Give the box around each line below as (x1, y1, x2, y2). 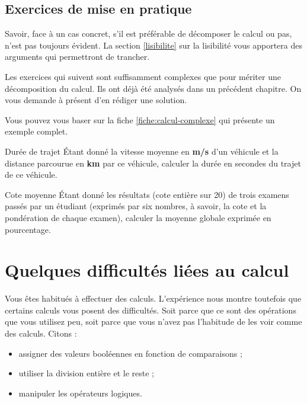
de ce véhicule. (5, 168, 57, 181)
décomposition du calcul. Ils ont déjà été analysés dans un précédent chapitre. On (5, 82, 302, 94)
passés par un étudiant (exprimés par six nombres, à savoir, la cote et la (5, 200, 267, 212)
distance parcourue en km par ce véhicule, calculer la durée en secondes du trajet (5, 156, 301, 169)
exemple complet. (5, 125, 68, 137)
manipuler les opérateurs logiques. (18, 386, 142, 399)
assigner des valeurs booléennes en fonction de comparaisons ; (18, 347, 242, 359)
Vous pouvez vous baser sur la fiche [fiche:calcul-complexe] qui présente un (5, 113, 275, 126)
